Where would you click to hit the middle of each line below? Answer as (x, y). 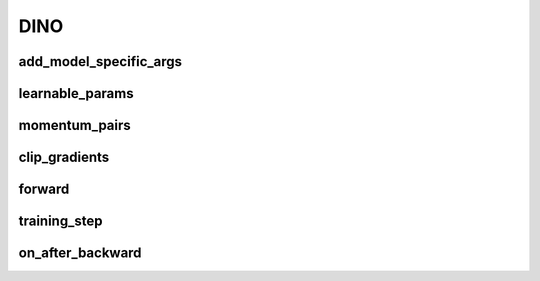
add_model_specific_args (100, 61)
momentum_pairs (75, 125)
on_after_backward (80, 253)
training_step (60, 221)
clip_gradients (64, 157)
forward (44, 189)
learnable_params (76, 93)
